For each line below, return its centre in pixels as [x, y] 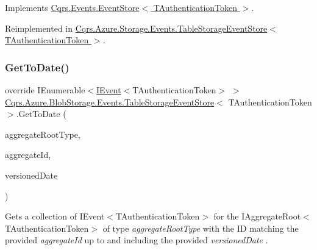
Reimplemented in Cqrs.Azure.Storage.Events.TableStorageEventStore [136, 28]
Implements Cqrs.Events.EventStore [72, 7]
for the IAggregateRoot [257, 216]
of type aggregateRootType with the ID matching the [201, 228]
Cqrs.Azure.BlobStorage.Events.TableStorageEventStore [110, 102]
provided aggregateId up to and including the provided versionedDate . [137, 240]
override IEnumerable [45, 90]
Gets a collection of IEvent [55, 216]
